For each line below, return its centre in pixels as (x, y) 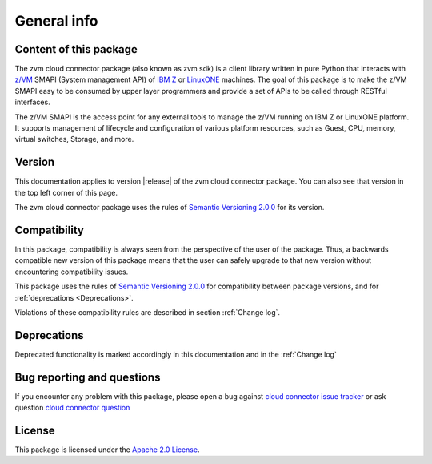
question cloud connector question (72, 408)
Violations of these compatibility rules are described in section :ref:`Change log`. (147, 312)
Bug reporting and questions (88, 377)
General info (57, 21)
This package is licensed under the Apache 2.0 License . (107, 450)
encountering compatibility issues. (72, 272)
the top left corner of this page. (66, 192)
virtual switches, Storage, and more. (74, 139)
